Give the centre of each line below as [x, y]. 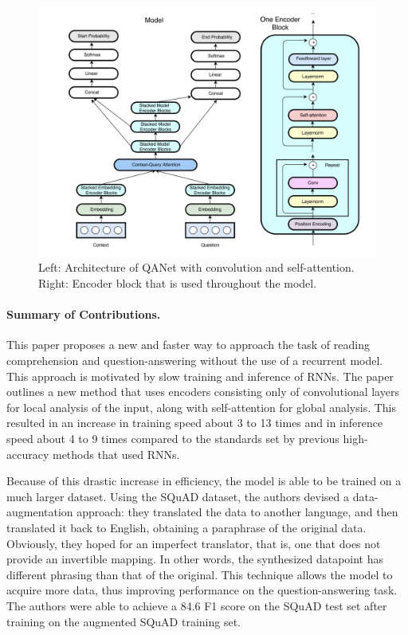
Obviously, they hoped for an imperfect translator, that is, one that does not [194, 543]
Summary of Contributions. [84, 314]
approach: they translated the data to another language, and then [237, 512]
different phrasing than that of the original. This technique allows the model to [200, 574]
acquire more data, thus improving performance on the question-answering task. [202, 590]
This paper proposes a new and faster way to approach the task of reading [188, 345]
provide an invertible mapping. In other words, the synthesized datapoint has [195, 559]
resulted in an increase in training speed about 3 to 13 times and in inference [195, 423]
